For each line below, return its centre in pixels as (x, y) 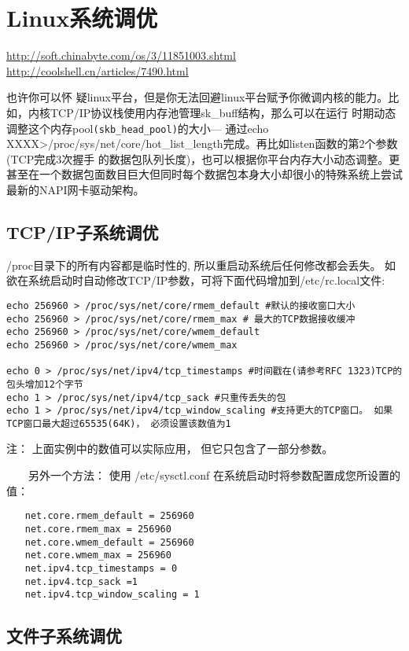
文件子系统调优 (64, 636)
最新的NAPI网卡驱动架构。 (76, 189)
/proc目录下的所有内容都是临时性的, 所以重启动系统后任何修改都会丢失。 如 (201, 265)
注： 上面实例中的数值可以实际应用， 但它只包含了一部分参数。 (170, 449)
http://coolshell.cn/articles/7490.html (98, 70)
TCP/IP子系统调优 (83, 232)
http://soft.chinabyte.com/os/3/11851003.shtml (121, 55)
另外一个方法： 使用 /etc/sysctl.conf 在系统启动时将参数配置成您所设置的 (214, 475)
